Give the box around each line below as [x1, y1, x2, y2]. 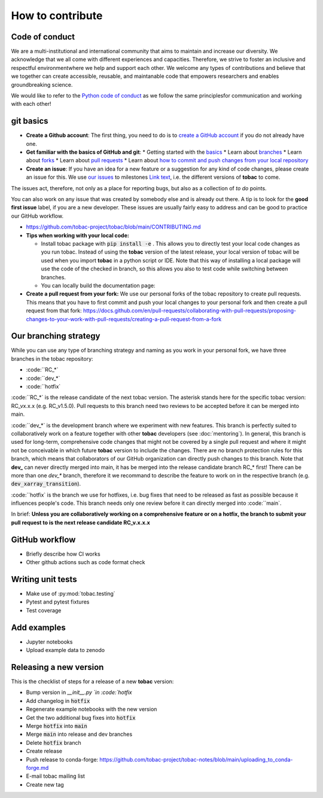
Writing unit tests [11, 574, 77, 584]
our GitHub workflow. [11, 212, 64, 220]
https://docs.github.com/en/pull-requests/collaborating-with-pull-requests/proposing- [83, 307, 296, 314]
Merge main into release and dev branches [26, 730, 133, 738]
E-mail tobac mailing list [26, 772, 85, 780]
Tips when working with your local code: [26, 232, 130, 239]
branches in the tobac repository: [11, 355, 93, 362]
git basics [11, 116, 48, 126]
